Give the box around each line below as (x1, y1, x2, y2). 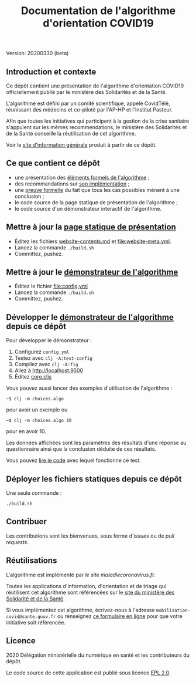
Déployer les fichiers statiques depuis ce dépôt (6, 474, 183, 484)
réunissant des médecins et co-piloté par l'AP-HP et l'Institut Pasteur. (6, 106, 173, 113)
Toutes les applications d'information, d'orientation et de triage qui (6, 582, 167, 589)
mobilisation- (156, 607, 191, 613)
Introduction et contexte (6, 66, 97, 77)
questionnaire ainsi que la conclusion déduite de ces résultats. (6, 445, 157, 453)
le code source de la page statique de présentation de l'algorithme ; (14, 198, 178, 206)
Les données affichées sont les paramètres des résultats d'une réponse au (6, 439, 187, 447)
